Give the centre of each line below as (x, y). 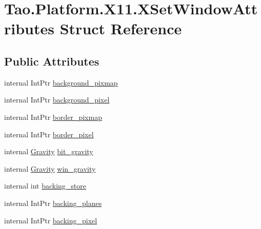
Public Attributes (52, 61)
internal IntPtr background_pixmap (61, 82)
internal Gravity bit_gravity (49, 151)
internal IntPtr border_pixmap (53, 117)
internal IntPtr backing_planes (53, 203)
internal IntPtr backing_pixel (51, 220)
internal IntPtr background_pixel (57, 100)
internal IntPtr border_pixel (49, 134)
